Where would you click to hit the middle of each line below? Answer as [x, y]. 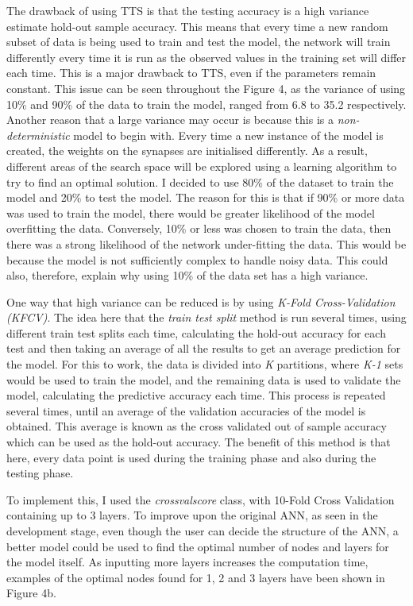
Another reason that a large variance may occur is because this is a [170, 120]
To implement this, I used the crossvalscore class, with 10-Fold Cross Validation [201, 499]
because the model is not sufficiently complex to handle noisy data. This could [197, 259]
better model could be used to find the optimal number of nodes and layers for [198, 546]
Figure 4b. [31, 593]
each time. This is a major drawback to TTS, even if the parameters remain [191, 73]
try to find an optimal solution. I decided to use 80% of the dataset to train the [200, 181]
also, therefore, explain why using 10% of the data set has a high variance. [187, 275]
